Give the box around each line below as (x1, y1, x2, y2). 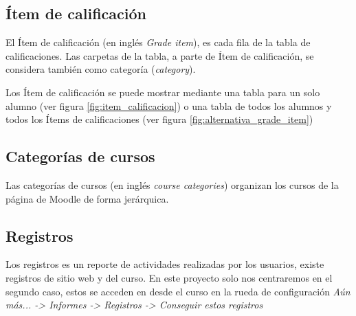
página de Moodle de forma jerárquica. (5, 191, 169, 205)
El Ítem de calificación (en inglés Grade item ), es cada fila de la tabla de (5, 35, 311, 49)
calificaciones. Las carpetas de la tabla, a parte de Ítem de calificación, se (5, 48, 314, 63)
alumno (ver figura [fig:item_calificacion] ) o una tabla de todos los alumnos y (5, 98, 332, 113)
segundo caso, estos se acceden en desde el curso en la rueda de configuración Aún (5, 284, 351, 298)
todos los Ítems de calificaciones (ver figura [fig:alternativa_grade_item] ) (5, 112, 313, 126)
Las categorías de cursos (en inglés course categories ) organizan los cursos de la (5, 177, 339, 192)
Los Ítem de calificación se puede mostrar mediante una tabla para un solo (5, 84, 320, 99)
